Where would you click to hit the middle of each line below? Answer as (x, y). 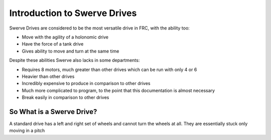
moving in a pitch (27, 130)
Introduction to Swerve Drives (73, 13)
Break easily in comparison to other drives (65, 97)
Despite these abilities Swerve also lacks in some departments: (75, 60)
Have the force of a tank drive (53, 44)
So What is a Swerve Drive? (53, 112)
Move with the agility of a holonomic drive (65, 37)
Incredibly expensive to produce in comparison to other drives (86, 83)
